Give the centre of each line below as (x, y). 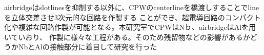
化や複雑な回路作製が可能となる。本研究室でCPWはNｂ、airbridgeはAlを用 (130, 27)
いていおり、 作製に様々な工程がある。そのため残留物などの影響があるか (127, 37)
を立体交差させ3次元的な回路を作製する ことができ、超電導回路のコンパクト (133, 17)
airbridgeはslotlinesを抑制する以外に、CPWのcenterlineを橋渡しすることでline (132, 7)
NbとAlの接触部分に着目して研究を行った (88, 47)
